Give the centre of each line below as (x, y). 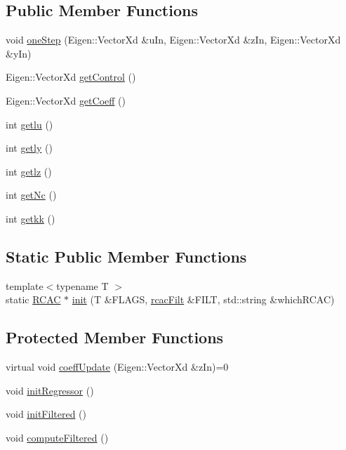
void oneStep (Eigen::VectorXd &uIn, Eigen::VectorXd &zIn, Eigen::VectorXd (173, 40)
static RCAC (33, 299)
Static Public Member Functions (126, 256)
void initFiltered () (46, 414)
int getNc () (31, 195)
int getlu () (29, 124)
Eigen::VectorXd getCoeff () (66, 100)
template (25, 285)
